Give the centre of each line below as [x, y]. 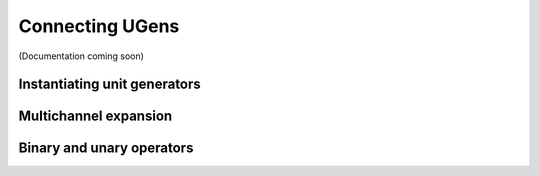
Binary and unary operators [106, 148]
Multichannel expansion [95, 116]
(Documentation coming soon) [81, 56]
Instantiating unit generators [110, 84]
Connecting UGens [99, 26]
